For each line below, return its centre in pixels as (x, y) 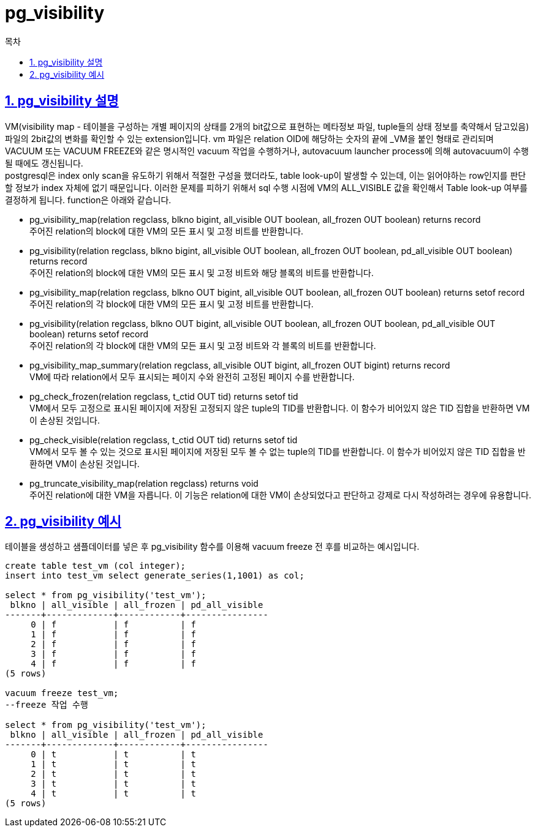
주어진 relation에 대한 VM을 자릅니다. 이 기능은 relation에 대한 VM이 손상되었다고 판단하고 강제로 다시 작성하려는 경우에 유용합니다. (281, 495)
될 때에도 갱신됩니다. (44, 163)
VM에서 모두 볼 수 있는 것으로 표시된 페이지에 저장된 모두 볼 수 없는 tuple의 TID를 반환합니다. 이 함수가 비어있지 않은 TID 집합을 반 (277, 451)
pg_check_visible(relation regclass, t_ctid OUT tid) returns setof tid (164, 440)
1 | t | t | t (113, 764)
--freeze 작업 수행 (47, 705)
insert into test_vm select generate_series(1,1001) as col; (155, 576)
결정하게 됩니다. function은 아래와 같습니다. (88, 200)
